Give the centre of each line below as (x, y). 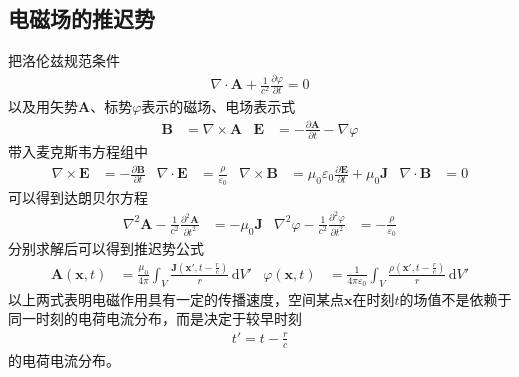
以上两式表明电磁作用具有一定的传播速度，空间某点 (176, 298)
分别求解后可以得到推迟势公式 (106, 248)
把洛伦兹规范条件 (64, 60)
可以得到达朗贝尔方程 (78, 197)
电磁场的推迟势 (81, 18)
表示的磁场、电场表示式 (218, 106)
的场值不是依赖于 (455, 298)
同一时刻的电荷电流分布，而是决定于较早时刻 (155, 318)
